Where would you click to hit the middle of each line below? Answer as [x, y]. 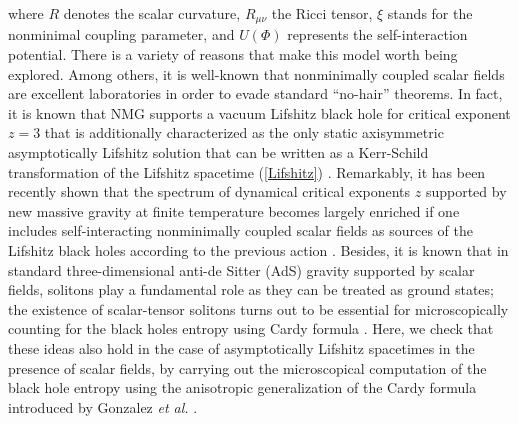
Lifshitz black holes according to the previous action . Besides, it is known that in [258, 249]
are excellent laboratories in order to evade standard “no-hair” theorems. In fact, [255, 93]
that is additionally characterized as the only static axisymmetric [244, 132]
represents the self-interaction [377, 34]
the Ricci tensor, [322, 13]
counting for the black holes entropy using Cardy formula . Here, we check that [251, 328]
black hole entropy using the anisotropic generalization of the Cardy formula [242, 387]
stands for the [430, 13]
